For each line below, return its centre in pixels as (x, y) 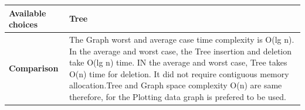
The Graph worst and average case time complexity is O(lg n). (182, 39)
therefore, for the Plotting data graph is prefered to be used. (177, 96)
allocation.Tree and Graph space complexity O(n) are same (175, 85)
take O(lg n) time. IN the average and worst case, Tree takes (178, 62)
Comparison (34, 68)
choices (23, 24)
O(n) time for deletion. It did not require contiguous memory (179, 73)
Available (28, 13)
